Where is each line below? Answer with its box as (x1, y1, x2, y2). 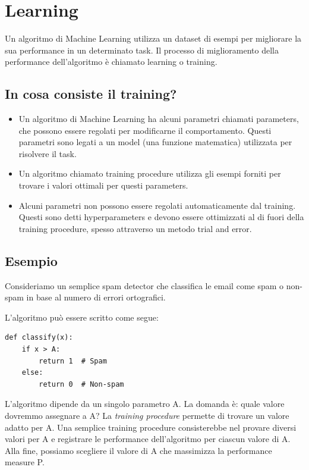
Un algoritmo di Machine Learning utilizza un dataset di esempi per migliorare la (5, 32, 302, 45)
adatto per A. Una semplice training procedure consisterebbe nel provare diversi (5, 421, 297, 433)
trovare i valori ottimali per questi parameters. (18, 179, 188, 192)
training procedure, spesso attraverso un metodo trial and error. (18, 222, 252, 234)
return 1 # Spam (39, 356, 107, 365)
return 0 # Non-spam (39, 380, 124, 388)
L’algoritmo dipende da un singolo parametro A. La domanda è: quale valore (5, 397, 285, 410)
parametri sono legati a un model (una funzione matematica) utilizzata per (18, 136, 292, 148)
